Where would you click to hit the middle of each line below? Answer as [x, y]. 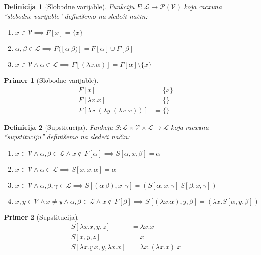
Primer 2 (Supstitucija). [42, 217]
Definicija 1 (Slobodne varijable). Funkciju [69, 6]
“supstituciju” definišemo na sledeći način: [67, 136]
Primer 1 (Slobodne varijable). [51, 80]
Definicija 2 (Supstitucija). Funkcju [58, 127]
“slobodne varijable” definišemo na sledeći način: [76, 16]
